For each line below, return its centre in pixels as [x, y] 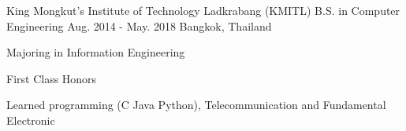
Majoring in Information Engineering [96, 52]
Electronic [31, 120]
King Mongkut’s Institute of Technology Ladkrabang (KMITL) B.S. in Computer [203, 10]
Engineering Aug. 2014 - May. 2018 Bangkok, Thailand [139, 25]
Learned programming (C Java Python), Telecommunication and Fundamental [196, 105]
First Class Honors [52, 78]
